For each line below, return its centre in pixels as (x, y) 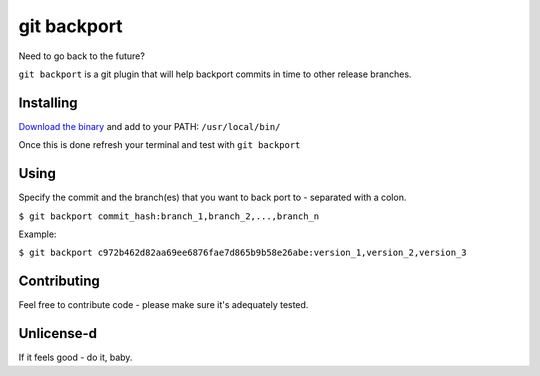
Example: (37, 234)
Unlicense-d (58, 333)
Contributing (59, 281)
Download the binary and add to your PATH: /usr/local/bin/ (149, 126)
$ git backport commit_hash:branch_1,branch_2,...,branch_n (169, 216)
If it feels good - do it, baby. (75, 357)
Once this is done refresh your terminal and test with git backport (159, 145)
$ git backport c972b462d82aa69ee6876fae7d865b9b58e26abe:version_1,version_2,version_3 (242, 253)
